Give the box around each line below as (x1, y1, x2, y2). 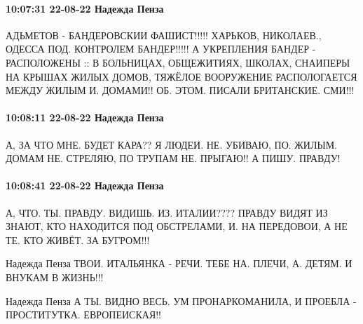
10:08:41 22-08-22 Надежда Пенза (6, 178, 164, 193)
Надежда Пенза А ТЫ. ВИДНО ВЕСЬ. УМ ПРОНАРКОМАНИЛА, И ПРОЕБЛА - (6, 293, 357, 308)
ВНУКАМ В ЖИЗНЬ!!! (6, 269, 104, 284)
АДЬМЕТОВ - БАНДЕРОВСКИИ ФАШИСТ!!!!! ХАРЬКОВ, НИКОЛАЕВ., (6, 27, 322, 42)
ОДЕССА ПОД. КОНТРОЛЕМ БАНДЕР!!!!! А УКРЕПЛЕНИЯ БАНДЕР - (6, 41, 316, 56)
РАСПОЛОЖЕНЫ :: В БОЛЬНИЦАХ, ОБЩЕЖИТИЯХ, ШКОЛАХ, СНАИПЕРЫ (6, 55, 350, 69)
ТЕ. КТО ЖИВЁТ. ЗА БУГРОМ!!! (6, 232, 150, 247)
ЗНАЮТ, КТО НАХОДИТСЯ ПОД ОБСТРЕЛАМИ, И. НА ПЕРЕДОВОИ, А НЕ (6, 219, 348, 234)
